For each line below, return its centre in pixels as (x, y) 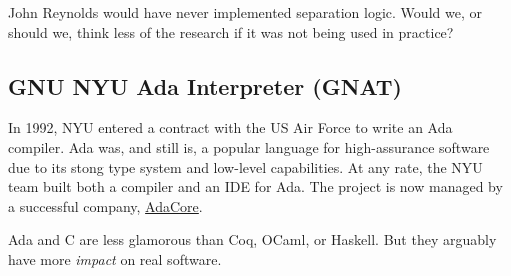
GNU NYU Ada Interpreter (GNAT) (205, 85)
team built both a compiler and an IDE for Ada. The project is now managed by (255, 186)
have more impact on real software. (115, 258)
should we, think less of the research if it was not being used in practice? (231, 31)
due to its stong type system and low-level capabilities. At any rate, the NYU (245, 166)
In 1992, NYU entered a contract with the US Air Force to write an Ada (230, 127)
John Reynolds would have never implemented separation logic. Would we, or (245, 12)
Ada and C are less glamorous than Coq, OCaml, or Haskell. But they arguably (252, 239)
